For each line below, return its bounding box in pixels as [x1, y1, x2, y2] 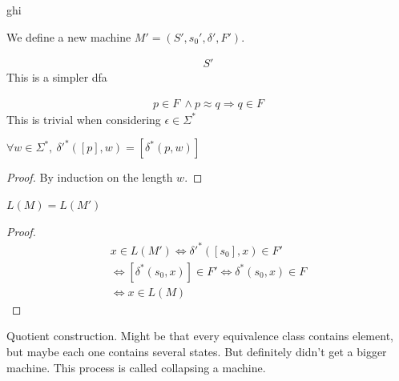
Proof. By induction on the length [6, 169, 173, 186]
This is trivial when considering [6, 110, 161, 127]
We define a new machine [6, 28, 131, 45]
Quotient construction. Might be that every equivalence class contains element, [6, 327, 393, 344]
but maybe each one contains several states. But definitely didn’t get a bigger [6, 343, 387, 359]
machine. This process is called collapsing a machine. [6, 359, 266, 375]
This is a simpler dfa [6, 69, 107, 86]
